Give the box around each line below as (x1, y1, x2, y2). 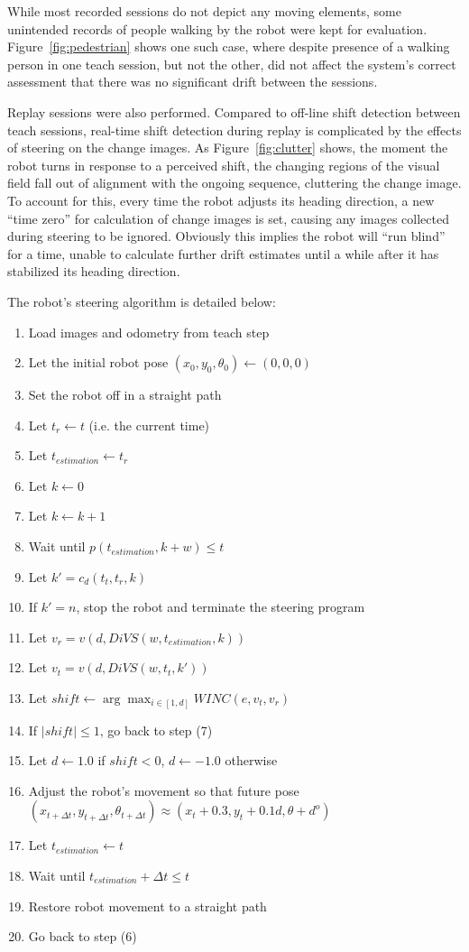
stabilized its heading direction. (7, 262, 180, 281)
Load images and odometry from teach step (28, 322, 270, 341)
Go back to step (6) (28, 927, 137, 946)
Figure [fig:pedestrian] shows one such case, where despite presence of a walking (7, 37, 450, 56)
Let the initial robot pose (28, 353, 169, 372)
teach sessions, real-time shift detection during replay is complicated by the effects (7, 120, 462, 139)
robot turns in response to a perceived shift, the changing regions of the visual (7, 155, 440, 174)
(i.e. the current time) (88, 415, 210, 434)
